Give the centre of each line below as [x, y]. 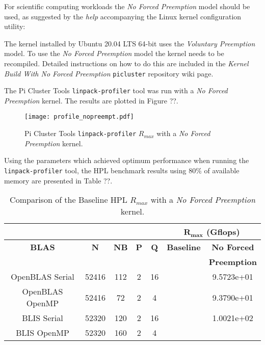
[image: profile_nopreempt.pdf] [79, 117]
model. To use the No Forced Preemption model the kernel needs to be [114, 53]
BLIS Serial [43, 318]
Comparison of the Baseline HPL [69, 200]
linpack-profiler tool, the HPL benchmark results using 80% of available [122, 170]
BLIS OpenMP [43, 333]
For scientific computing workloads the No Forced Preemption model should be [127, 6]
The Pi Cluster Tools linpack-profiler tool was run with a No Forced [116, 90]
